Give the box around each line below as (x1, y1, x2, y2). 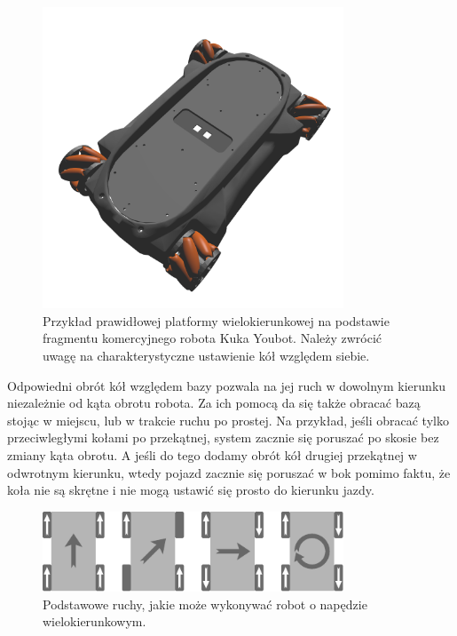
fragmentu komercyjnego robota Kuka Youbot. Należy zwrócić (43, 329, 382, 347)
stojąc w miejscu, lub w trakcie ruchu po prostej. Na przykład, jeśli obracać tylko (7, 410, 449, 429)
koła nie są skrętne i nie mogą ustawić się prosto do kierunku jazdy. (7, 481, 374, 499)
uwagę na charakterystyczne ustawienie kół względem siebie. (43, 346, 370, 364)
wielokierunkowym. (43, 612, 146, 631)
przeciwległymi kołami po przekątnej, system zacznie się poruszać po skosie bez (7, 428, 439, 447)
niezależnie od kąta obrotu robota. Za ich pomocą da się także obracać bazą (7, 394, 421, 412)
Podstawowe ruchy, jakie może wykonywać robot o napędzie (43, 594, 367, 613)
